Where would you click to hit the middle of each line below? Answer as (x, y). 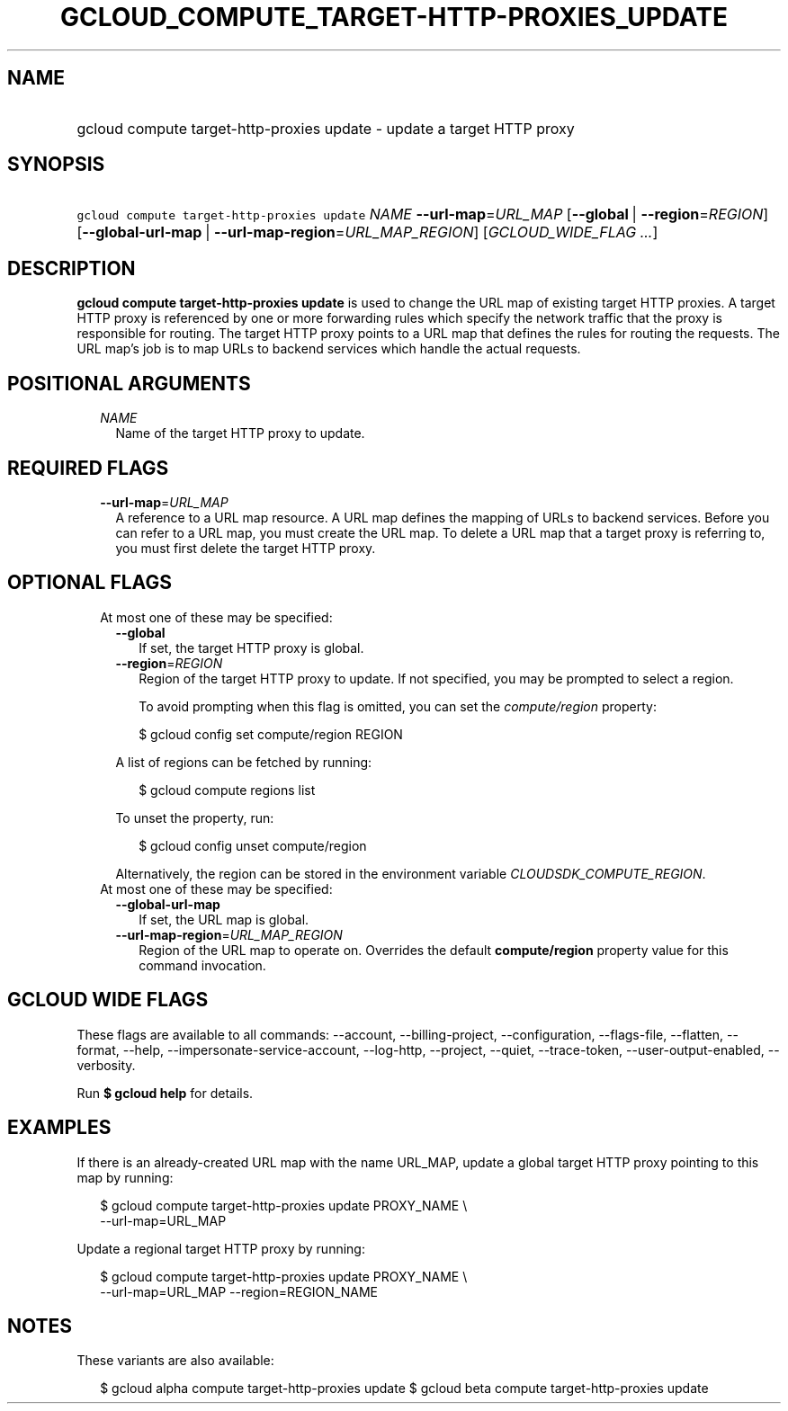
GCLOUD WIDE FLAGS (108, 1000)
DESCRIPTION (72, 268)
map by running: (125, 1177)
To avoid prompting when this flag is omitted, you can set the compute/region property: (398, 706)
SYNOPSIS (56, 165)
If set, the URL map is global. (224, 919)
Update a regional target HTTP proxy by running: (221, 1248)
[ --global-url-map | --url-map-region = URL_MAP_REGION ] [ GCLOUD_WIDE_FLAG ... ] (367, 232)
